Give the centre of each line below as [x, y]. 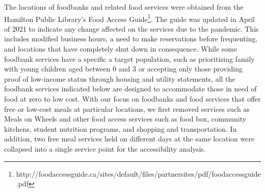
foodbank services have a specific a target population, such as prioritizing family [129, 58]
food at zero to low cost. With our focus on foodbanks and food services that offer [132, 99]
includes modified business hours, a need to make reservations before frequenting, [131, 39]
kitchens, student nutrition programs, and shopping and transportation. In [121, 128]
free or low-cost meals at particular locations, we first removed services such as [127, 109]
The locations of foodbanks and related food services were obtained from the [124, 7]
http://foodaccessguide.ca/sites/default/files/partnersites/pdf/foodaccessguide [138, 173]
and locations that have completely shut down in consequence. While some [121, 49]
